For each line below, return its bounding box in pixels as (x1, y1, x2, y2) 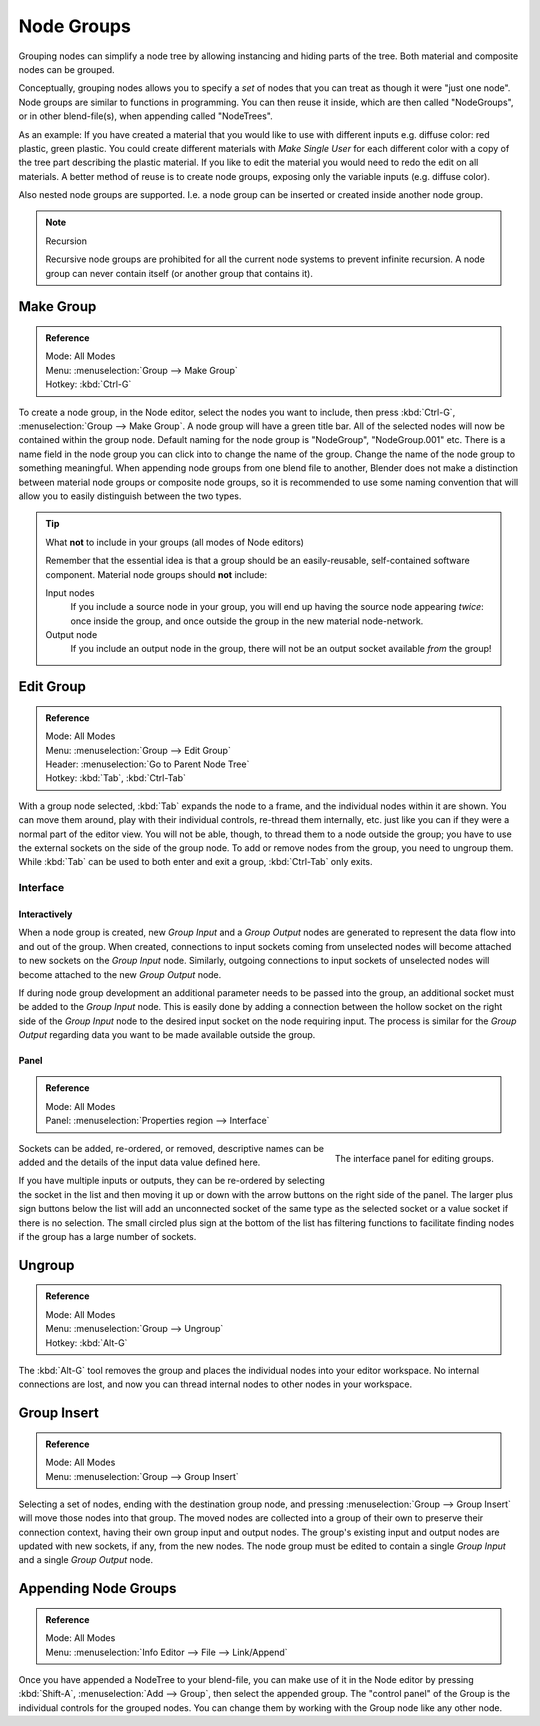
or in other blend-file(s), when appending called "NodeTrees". (18, 110, 274, 122)
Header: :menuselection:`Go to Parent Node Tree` (45, 758, 250, 770)
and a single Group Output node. (18, 1554, 154, 1566)
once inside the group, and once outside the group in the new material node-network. (70, 615, 424, 627)
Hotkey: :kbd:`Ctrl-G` (45, 378, 132, 390)
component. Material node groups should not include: (45, 568, 268, 580)
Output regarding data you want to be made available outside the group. (18, 1029, 316, 1041)
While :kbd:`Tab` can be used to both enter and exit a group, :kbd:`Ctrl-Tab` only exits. (18, 856, 374, 868)
